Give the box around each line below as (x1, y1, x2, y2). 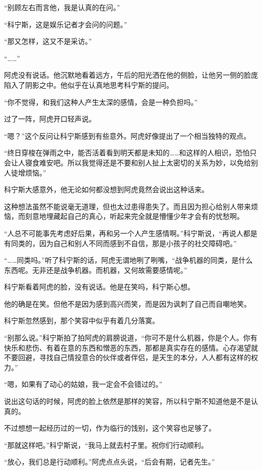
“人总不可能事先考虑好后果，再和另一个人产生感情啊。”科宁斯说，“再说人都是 (4, 227, 257, 238)
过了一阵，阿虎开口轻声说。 (4, 113, 96, 124)
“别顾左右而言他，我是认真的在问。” (4, 2, 120, 12)
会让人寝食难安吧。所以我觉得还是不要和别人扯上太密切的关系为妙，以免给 (4, 157, 251, 167)
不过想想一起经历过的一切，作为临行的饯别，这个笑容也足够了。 (4, 423, 216, 433)
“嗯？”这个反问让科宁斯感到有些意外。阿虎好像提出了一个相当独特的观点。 (4, 130, 251, 141)
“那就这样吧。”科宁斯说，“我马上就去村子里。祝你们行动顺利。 (4, 439, 208, 450)
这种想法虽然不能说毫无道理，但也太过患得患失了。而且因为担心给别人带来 (4, 201, 251, 211)
